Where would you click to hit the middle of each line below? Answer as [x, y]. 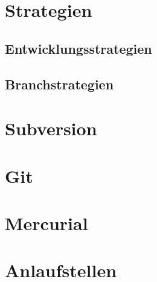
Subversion [51, 128]
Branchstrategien [59, 84]
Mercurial [46, 223]
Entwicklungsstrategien [78, 48]
